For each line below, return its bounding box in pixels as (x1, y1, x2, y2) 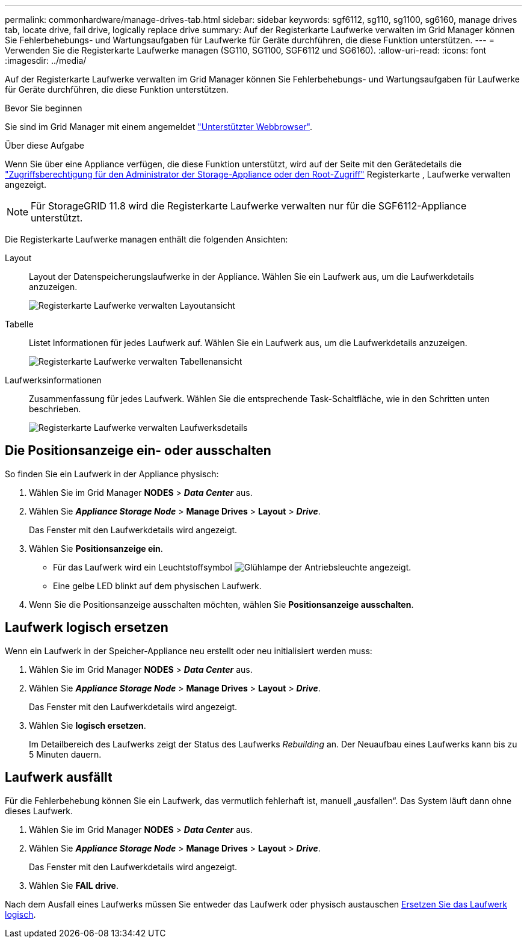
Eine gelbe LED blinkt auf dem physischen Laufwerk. (53, 580, 262, 591)
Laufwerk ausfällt (5, 770, 112, 785)
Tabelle (5, 319, 34, 329)
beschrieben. (29, 404, 81, 414)
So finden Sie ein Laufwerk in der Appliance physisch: (5, 468, 219, 479)
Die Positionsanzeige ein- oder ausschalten (5, 443, 271, 459)
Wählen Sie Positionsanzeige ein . (29, 543, 163, 554)
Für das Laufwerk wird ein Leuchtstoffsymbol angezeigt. (53, 561, 411, 572)
